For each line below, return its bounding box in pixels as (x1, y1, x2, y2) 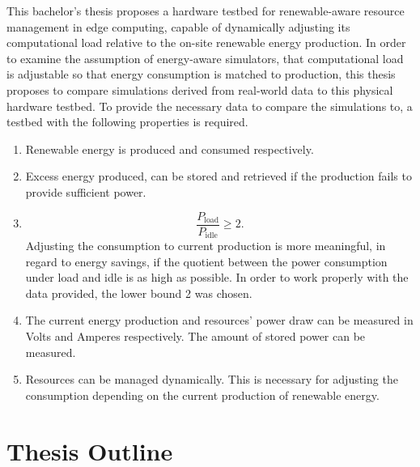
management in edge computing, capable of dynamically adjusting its (6, 18, 350, 35)
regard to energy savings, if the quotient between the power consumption (25, 253, 388, 270)
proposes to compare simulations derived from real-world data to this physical (6, 81, 393, 98)
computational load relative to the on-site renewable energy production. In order (6, 34, 406, 51)
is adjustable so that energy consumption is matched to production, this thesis (6, 66, 396, 83)
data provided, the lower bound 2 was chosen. (25, 284, 252, 301)
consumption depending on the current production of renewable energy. (25, 386, 380, 403)
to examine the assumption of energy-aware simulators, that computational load (6, 49, 404, 66)
